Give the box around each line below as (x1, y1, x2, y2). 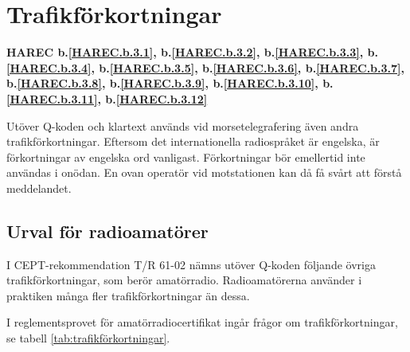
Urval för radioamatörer (6, 218, 209, 243)
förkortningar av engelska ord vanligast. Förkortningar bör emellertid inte (6, 148, 365, 165)
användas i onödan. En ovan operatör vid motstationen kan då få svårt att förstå (6, 164, 402, 181)
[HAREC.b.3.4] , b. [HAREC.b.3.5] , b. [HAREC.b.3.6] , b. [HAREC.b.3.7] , (6, 59, 405, 76)
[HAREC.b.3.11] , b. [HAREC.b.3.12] (6, 90, 208, 107)
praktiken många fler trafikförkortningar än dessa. (6, 287, 250, 303)
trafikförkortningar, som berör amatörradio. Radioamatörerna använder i (6, 272, 362, 288)
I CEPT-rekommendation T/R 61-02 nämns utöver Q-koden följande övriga (6, 256, 376, 272)
